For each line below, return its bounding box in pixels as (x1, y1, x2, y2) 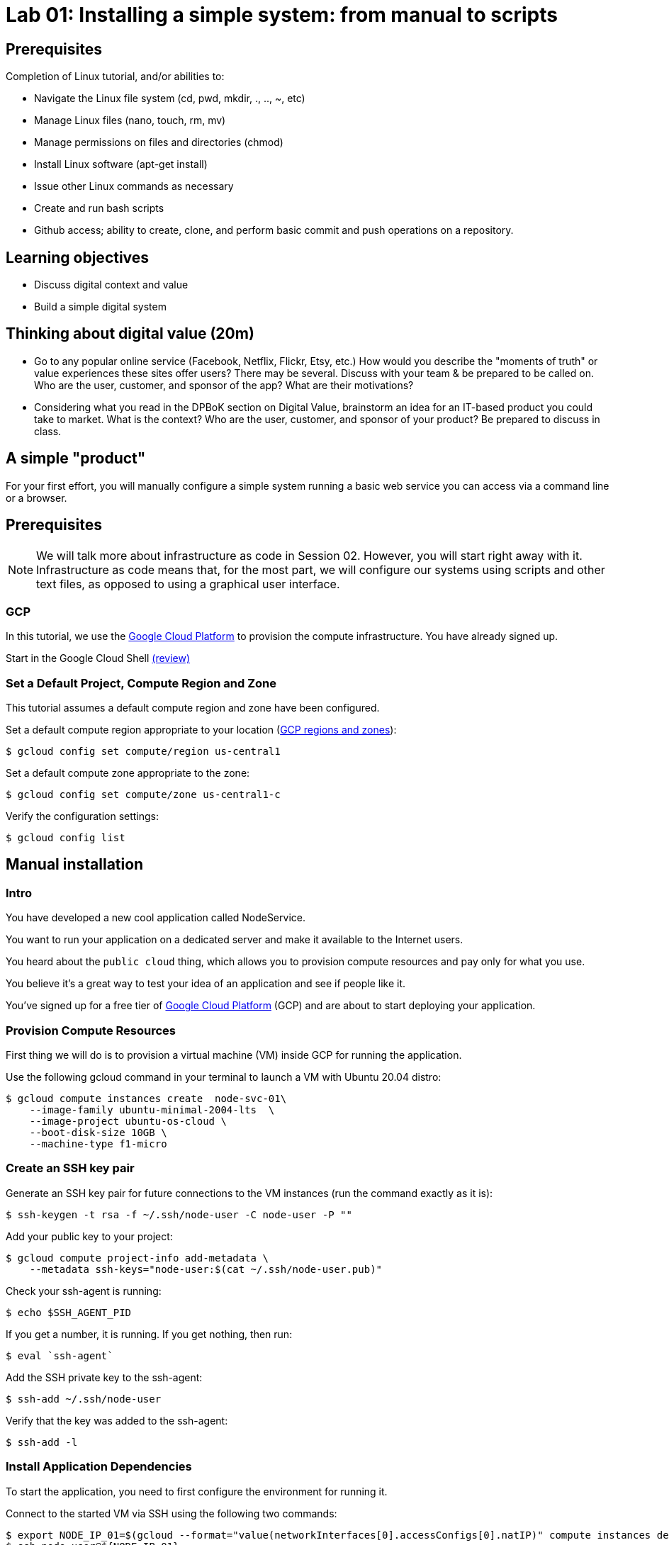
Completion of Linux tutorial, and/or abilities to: (6, 70, 225, 83)
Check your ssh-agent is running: (6, 1284, 162, 1297)
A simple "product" (6, 449, 146, 468)
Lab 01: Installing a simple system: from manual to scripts (6, 3, 558, 27)
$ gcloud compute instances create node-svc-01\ (6, 1093, 287, 1105)
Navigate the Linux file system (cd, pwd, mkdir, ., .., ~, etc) (34, 92, 305, 105)
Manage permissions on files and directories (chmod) (34, 136, 283, 149)
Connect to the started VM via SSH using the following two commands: (6, 1507, 337, 1519)
